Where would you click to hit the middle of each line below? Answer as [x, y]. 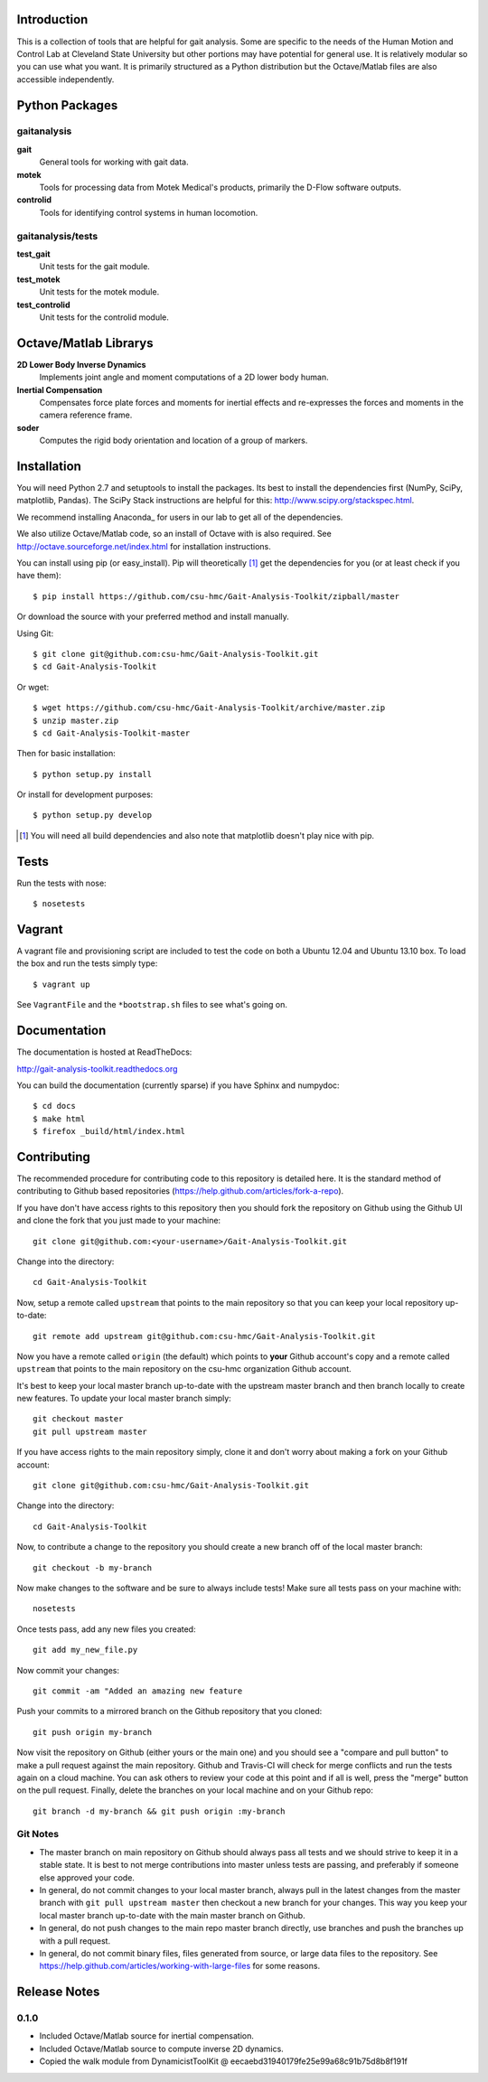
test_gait [33, 254]
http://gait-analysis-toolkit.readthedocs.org [97, 1069]
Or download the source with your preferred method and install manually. [153, 617]
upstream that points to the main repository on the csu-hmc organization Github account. [184, 1369]
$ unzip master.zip [76, 720]
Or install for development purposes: [85, 794]
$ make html [59, 1119]
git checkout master [78, 1419]
